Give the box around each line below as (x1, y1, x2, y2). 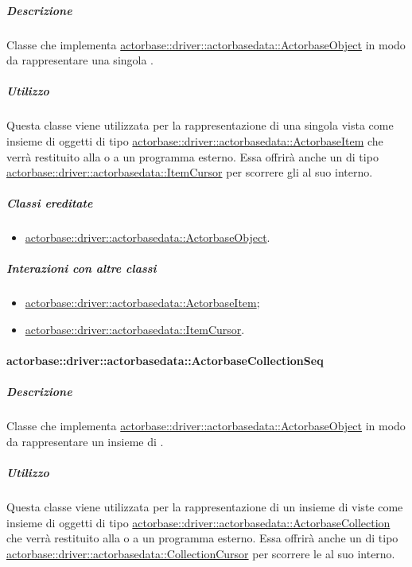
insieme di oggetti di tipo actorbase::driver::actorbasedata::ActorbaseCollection (6, 514, 391, 530)
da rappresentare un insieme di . (6, 433, 164, 449)
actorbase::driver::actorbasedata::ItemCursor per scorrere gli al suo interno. (6, 164, 373, 181)
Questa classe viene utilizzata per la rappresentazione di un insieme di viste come (6, 499, 403, 515)
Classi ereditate (6, 195, 93, 212)
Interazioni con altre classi (6, 260, 157, 277)
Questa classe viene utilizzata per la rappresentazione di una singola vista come (6, 117, 394, 134)
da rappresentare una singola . (6, 52, 154, 68)
